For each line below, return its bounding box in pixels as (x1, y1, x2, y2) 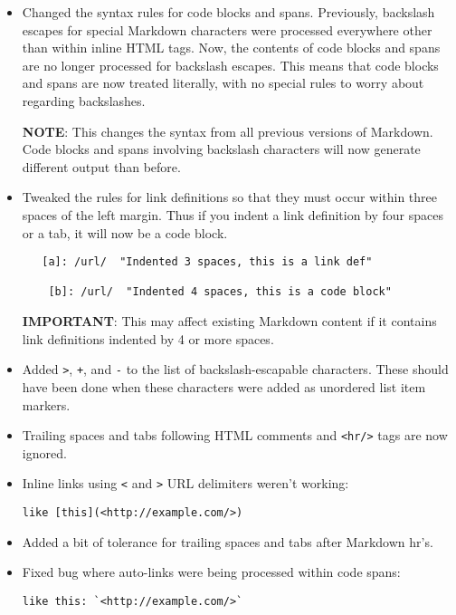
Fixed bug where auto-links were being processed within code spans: (22, 562, 401, 581)
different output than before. (22, 157, 181, 176)
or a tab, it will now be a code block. (22, 223, 228, 242)
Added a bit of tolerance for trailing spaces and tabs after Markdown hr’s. (22, 532, 433, 551)
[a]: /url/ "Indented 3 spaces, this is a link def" (42, 255, 373, 269)
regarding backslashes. (22, 91, 146, 110)
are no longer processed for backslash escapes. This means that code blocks (22, 55, 439, 74)
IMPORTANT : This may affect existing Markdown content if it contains (22, 312, 437, 331)
